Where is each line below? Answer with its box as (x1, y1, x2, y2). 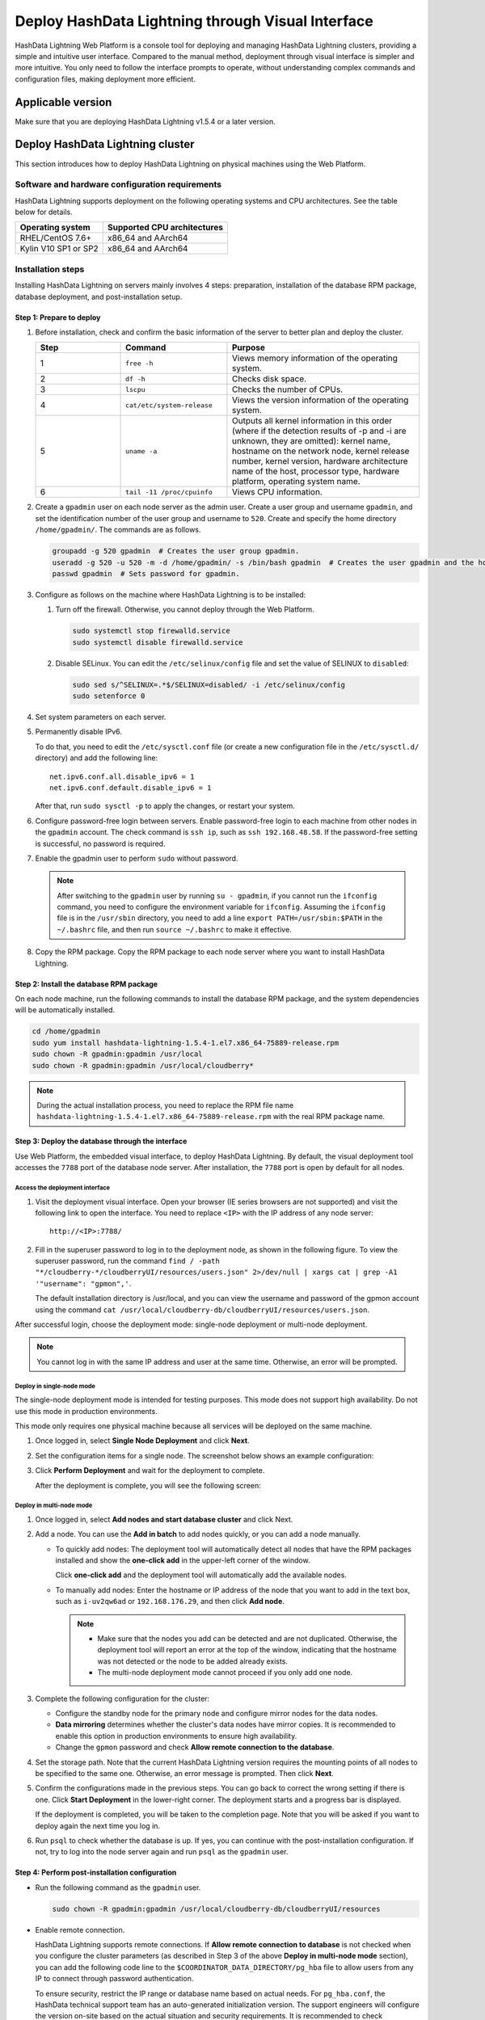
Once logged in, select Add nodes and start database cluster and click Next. (35, 1514, 293, 1524)
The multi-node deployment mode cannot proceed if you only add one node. (97, 1668, 353, 1677)
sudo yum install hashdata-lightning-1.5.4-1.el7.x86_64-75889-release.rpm (32, 1038, 339, 1047)
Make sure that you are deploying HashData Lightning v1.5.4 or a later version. (15, 116, 276, 126)
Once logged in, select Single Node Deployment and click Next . (35, 1436, 250, 1446)
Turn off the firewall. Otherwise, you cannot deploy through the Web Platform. (55, 604, 314, 614)
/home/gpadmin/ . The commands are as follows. (35, 525, 201, 535)
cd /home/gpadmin (32, 1027, 101, 1036)
